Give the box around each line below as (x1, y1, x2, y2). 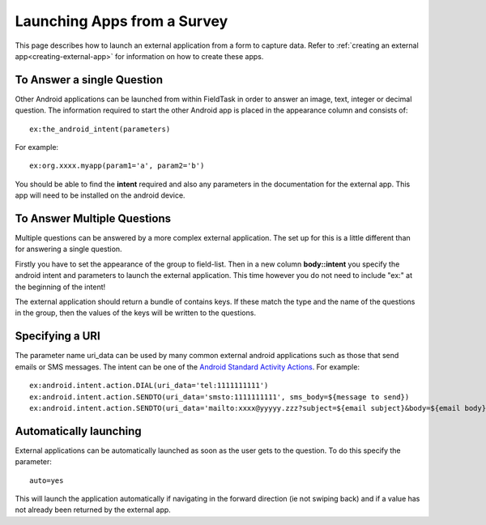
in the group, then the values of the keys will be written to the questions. (15, 308, 257, 318)
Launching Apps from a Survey (15, 12, 228, 30)
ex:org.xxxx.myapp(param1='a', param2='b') (29, 161, 205, 170)
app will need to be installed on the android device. (15, 190, 185, 200)
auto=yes (29, 476, 64, 485)
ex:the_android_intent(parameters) (29, 124, 171, 134)
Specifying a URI (15, 329, 100, 344)
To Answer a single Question (15, 73, 164, 87)
